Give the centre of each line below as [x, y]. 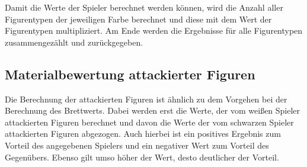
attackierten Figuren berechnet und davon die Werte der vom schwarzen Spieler [149, 122]
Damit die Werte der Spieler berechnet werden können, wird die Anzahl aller [144, 7]
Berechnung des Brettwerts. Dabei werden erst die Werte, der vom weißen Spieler [153, 110]
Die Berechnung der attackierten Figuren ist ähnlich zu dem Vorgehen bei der [146, 99]
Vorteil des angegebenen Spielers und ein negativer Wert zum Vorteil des [137, 145]
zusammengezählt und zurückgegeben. [74, 42]
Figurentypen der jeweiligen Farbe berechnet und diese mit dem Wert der [138, 19]
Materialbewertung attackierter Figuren [130, 74]
